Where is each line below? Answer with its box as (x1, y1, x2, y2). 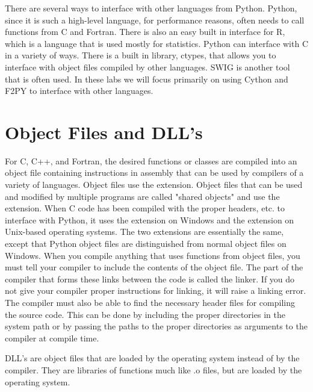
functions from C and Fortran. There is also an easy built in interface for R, (5, 25, 285, 38)
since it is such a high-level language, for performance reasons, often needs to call (5, 13, 305, 26)
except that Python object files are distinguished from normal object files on (5, 237, 287, 250)
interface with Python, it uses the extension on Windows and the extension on (5, 213, 294, 226)
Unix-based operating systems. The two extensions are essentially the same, (5, 225, 284, 238)
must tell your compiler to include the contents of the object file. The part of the (5, 261, 303, 273)
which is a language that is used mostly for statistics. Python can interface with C (5, 37, 309, 49)
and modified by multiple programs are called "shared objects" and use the (5, 190, 280, 202)
